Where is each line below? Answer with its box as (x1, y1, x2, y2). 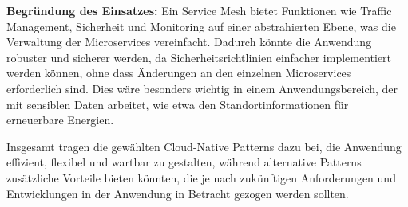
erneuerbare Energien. (6, 111, 114, 128)
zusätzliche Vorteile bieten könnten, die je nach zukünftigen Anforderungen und (6, 169, 396, 186)
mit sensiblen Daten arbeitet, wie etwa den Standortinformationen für (6, 96, 349, 112)
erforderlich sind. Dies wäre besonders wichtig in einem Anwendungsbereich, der (6, 80, 398, 96)
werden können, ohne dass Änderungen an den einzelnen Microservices (6, 64, 351, 81)
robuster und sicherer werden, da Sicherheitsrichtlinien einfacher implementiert (6, 49, 392, 65)
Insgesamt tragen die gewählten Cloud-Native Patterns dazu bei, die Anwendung (6, 138, 402, 154)
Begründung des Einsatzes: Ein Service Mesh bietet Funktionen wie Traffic (6, 2, 392, 18)
